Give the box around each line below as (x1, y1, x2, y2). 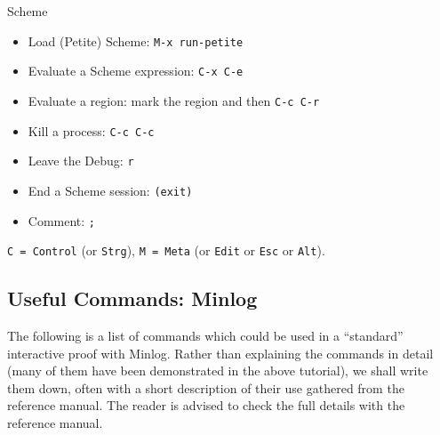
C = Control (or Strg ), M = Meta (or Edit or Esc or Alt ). (7, 241, 325, 260)
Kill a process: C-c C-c (28, 121, 155, 140)
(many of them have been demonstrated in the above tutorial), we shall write (7, 361, 428, 380)
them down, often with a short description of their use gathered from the (7, 378, 404, 397)
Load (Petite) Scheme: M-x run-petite (28, 31, 244, 50)
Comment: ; (28, 211, 96, 230)
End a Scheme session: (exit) (28, 181, 193, 199)
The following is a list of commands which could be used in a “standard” (7, 326, 404, 345)
